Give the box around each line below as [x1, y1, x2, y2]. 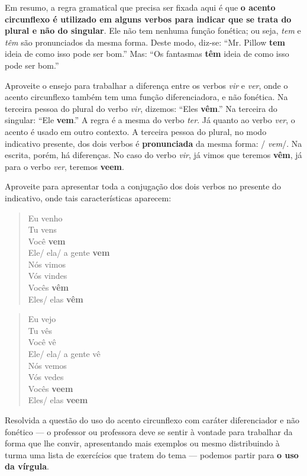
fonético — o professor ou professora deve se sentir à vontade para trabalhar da [5, 425, 293, 438]
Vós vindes [28, 269, 67, 282]
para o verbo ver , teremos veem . [5, 160, 124, 172]
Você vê [28, 336, 56, 348]
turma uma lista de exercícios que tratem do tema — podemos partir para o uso [5, 448, 299, 461]
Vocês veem [28, 382, 73, 394]
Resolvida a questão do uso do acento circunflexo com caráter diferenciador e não [5, 414, 299, 426]
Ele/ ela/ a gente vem [28, 246, 110, 259]
